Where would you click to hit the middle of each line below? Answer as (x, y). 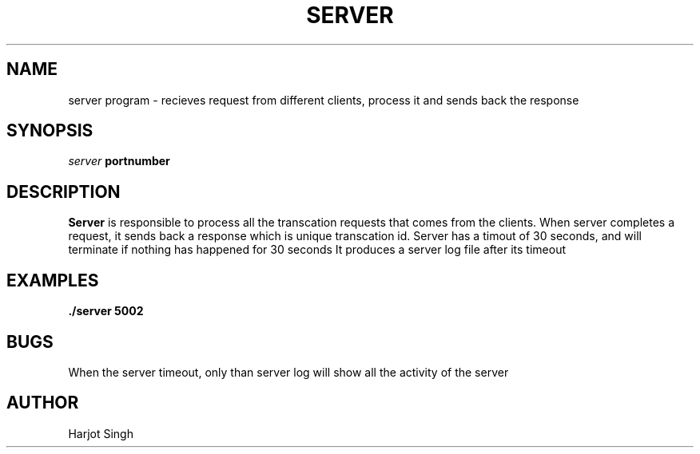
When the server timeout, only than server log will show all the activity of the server (288, 372)
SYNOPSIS (50, 131)
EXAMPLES (53, 280)
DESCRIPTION (64, 191)
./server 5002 (106, 311)
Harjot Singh (101, 433)
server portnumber (119, 161)
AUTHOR (43, 403)
